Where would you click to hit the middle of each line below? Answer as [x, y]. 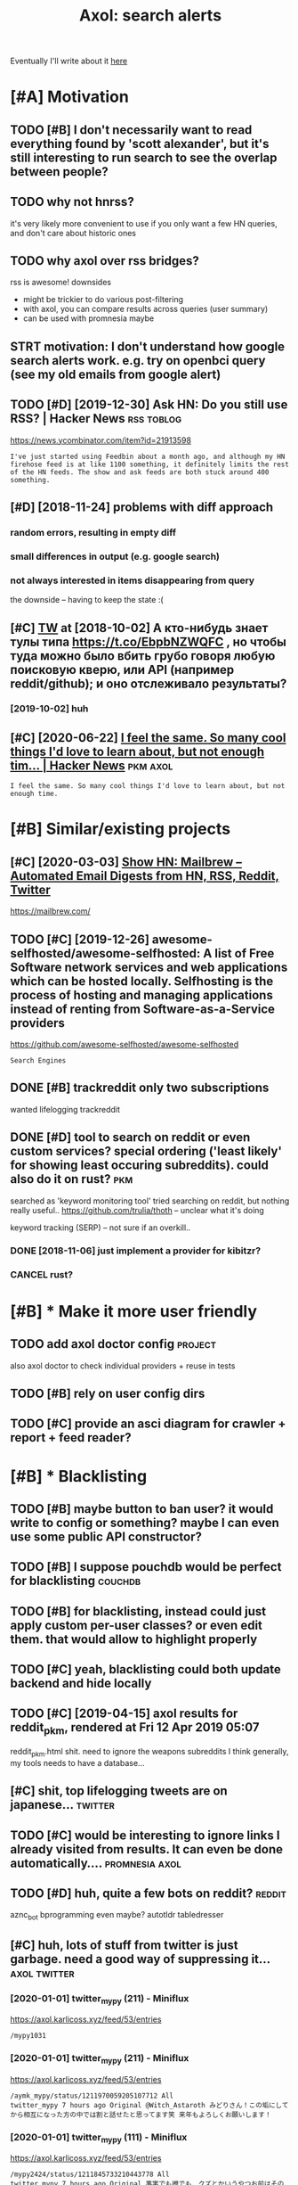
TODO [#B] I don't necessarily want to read [131, 130]
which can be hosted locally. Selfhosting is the [142, 981]
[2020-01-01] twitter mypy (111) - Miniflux [99, 2138]
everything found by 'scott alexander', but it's [140, 144]
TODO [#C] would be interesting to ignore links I [145, 1835]
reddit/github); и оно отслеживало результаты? [149, 683]
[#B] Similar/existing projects [120, 829]
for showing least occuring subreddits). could [140, 1166]
